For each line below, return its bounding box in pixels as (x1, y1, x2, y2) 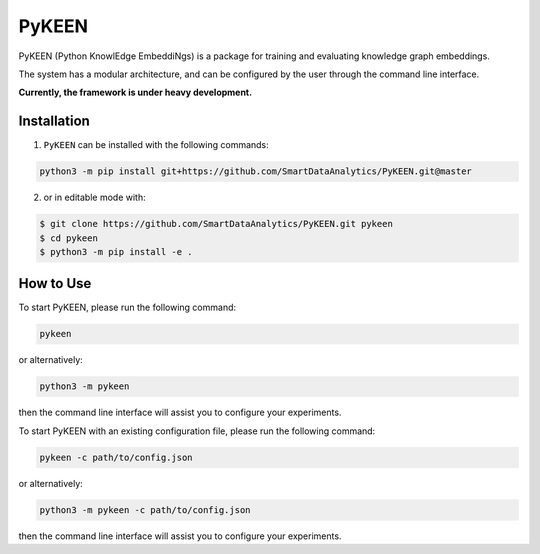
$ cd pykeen (39, 232, 99, 244)
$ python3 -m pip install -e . (39, 246, 194, 257)
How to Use (18, 275, 92, 292)
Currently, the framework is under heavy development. (18, 86, 253, 99)
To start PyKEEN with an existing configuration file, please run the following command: (18, 425, 376, 437)
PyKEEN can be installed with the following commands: (43, 139, 269, 151)
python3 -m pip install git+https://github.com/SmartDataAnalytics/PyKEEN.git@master (39, 166, 472, 177)
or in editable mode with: (43, 191, 146, 204)
